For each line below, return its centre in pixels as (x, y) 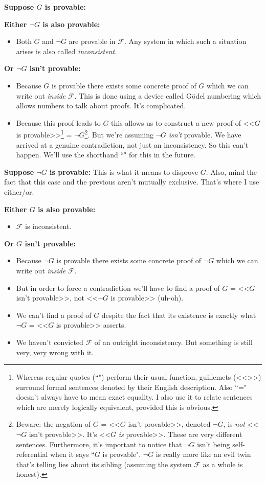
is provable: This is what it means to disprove (124, 171)
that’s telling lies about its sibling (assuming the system (104, 464)
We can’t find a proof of (54, 315)
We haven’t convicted (50, 342)
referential (32, 454)
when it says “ (72, 454)
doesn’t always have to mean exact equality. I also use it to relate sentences (134, 397)
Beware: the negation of (53, 424)
